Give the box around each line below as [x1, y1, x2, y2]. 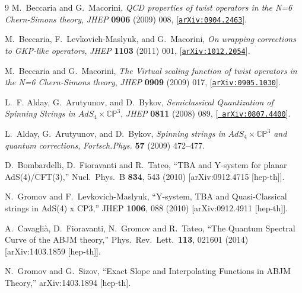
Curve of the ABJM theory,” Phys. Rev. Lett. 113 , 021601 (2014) [5, 233, 249, 246]
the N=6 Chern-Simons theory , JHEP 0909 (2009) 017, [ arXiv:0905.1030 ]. [5, 76, 281, 88]
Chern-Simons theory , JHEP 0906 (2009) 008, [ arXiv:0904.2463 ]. [5, 12, 247, 25]
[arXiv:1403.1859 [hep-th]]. [5, 244, 101, 257]
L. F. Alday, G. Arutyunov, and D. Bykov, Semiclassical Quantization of [5, 95, 274, 108]
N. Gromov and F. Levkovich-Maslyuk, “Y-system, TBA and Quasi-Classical [5, 190, 287, 202]
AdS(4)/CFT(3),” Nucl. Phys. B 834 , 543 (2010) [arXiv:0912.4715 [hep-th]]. [5, 170, 285, 182]
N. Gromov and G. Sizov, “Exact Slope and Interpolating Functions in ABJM [5, 265, 291, 277]
